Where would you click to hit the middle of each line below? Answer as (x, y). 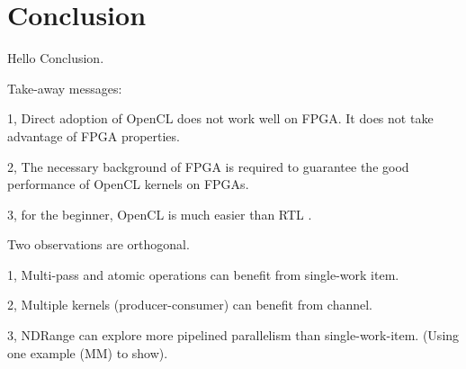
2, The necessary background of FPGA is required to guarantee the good (208, 166)
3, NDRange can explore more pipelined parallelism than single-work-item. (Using (233, 335)
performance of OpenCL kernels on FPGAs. (128, 184)
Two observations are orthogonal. (99, 244)
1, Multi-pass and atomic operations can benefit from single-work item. (203, 274)
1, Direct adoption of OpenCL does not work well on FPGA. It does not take (220, 118)
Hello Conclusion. (56, 58)
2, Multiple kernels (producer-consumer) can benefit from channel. (190, 305)
